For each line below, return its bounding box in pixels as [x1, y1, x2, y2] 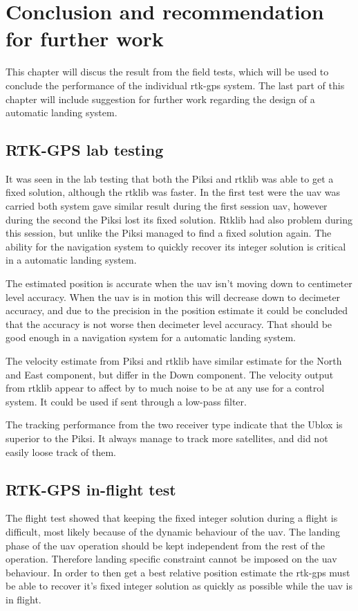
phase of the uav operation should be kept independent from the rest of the [6, 538, 326, 552]
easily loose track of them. [6, 444, 117, 459]
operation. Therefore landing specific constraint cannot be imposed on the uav [6, 551, 337, 566]
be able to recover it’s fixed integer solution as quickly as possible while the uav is [6, 578, 352, 593]
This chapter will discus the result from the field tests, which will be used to [6, 64, 329, 79]
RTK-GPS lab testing [6, 139, 164, 161]
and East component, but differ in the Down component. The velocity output [6, 367, 334, 381]
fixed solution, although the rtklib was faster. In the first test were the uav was [6, 185, 341, 199]
